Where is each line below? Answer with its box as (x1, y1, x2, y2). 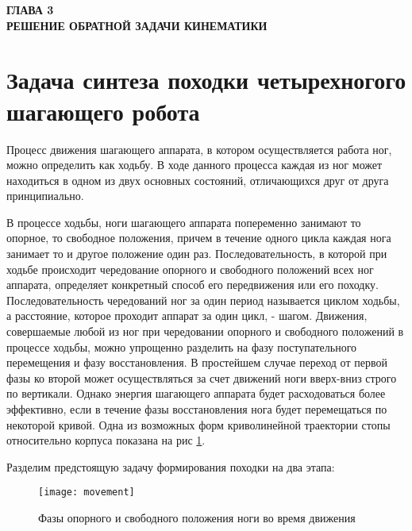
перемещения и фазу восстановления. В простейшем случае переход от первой (6, 354, 387, 371)
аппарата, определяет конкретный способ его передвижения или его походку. (6, 276, 379, 293)
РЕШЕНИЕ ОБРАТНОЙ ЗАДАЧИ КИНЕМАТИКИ (6, 17, 268, 33)
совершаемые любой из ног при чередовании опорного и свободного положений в (6, 323, 404, 340)
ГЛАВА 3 (6, 2, 54, 17)
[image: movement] (38, 487, 135, 498)
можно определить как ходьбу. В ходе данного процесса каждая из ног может (6, 156, 383, 173)
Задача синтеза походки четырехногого (6, 63, 406, 96)
